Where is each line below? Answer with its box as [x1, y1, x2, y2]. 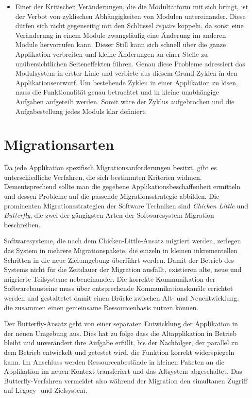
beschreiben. [4, 219, 41, 229]
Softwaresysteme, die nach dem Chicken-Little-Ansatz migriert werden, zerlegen [4, 236, 241, 246]
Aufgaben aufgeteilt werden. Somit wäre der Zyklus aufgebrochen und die [15, 96, 235, 106]
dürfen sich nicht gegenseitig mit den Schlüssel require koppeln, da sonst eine [15, 20, 244, 31]
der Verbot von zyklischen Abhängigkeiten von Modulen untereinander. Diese [15, 11, 246, 21]
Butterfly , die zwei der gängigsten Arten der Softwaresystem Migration [4, 210, 214, 220]
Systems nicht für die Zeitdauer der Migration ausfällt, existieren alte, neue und [4, 264, 242, 274]
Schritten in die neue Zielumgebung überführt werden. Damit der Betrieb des [4, 255, 234, 265]
